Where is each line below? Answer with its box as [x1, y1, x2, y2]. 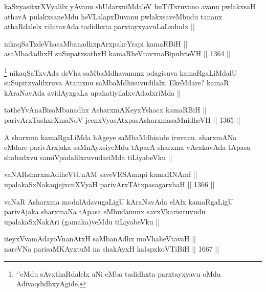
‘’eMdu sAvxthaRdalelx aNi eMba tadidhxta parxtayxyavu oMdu [16, 268, 221, 279]
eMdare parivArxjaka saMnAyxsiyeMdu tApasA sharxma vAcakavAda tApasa [4, 142, 251, 152]
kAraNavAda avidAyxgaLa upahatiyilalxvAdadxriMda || [4, 87, 181, 98]
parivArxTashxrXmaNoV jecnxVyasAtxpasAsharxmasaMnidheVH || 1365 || [4, 115, 240, 125]
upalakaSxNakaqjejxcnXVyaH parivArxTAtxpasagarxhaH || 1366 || [4, 178, 215, 189]
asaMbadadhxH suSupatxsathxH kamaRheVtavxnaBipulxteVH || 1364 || [4, 48, 231, 59]
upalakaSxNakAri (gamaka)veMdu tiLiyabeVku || [4, 216, 160, 227]
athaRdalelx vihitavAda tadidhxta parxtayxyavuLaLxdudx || [4, 21, 195, 32]
